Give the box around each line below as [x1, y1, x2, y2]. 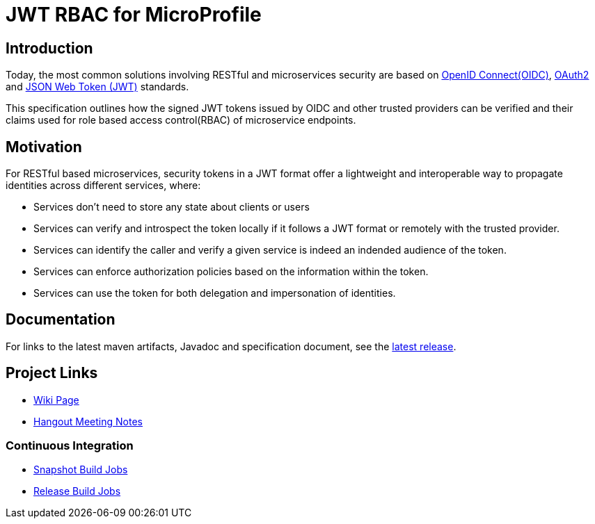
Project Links [6, 364, 98, 382]
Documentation [6, 311, 116, 329]
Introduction [6, 39, 93, 57]
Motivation [6, 138, 82, 156]
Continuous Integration [6, 439, 134, 453]
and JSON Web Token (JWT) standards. [6, 81, 189, 93]
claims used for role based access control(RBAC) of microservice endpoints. [6, 114, 356, 126]
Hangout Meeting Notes [33, 415, 143, 427]
